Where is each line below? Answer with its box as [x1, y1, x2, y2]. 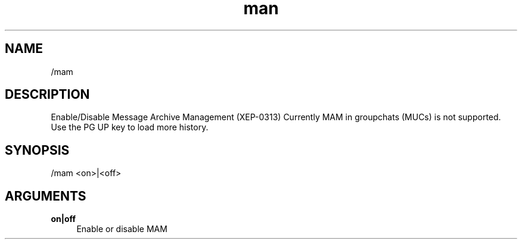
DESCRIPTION [5, 87, 90, 102]
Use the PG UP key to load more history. [51, 122, 209, 133]
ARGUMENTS [5, 188, 86, 204]
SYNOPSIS [5, 142, 70, 158]
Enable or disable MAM [76, 224, 167, 234]
